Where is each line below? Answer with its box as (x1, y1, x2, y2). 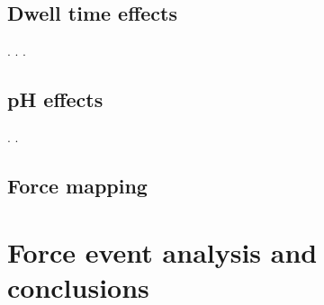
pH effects (7, 85, 103, 113)
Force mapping (7, 171, 148, 199)
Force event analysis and (7, 233, 318, 270)
